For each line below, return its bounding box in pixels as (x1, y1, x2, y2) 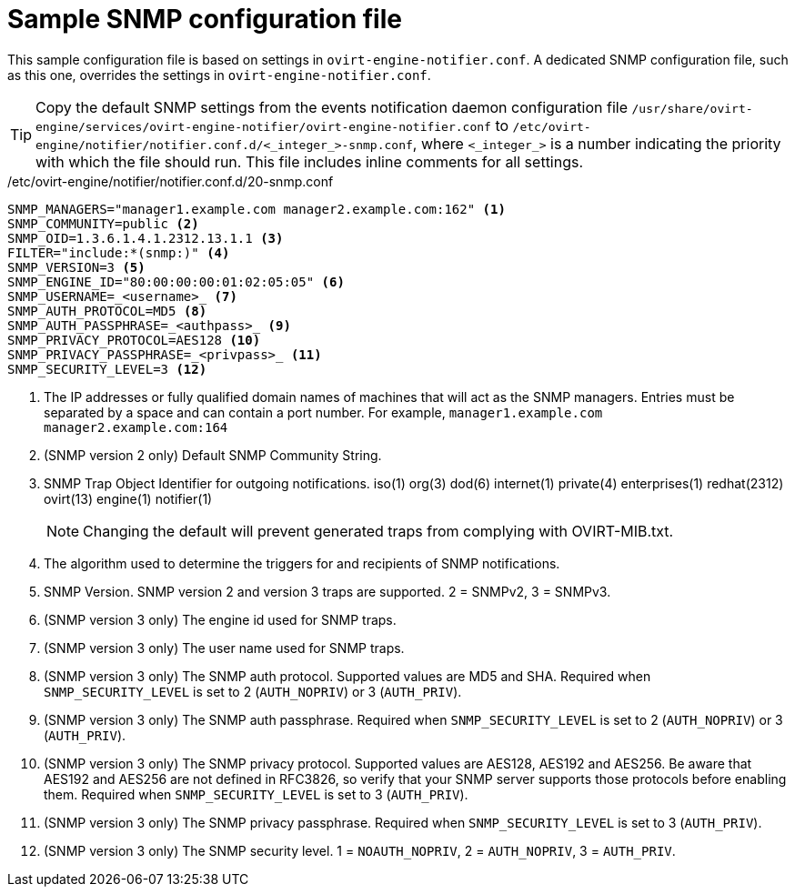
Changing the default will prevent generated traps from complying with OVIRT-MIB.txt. (83, 521, 674, 540)
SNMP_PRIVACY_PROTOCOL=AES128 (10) (7, 332, 261, 347)
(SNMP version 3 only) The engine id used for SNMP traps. (44, 611, 397, 628)
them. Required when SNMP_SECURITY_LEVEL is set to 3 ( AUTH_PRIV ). (44, 786, 468, 802)
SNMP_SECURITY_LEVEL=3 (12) (7, 361, 207, 377)
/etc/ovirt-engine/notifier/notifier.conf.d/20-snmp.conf (7, 173, 334, 189)
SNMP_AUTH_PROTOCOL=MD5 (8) (7, 303, 207, 318)
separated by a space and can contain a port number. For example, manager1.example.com (44, 404, 603, 420)
